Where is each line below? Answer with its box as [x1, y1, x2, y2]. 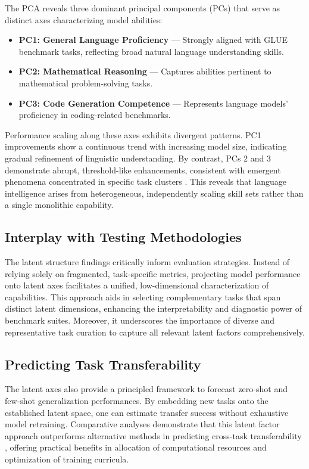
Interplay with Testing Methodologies [5, 228, 242, 246]
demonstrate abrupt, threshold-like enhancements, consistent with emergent [5, 163, 281, 176]
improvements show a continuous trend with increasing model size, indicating [5, 140, 287, 153]
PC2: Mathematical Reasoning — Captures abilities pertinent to [18, 65, 271, 77]
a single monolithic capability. [5, 198, 114, 211]
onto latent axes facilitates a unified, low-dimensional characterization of [5, 279, 269, 291]
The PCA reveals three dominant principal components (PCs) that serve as [5, 2, 280, 14]
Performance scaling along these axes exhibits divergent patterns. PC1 [5, 128, 261, 141]
